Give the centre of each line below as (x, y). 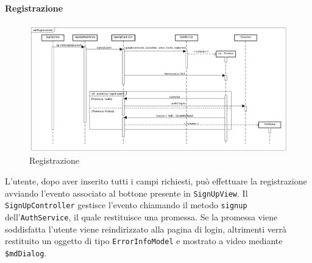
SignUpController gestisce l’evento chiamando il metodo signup (126, 205)
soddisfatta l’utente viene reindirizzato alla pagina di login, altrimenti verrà (146, 229)
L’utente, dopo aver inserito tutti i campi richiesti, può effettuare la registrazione (156, 181)
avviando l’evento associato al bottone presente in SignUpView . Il (126, 193)
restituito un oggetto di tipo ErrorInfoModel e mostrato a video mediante (144, 241)
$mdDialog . (26, 252)
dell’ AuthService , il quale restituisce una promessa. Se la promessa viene (141, 216)
